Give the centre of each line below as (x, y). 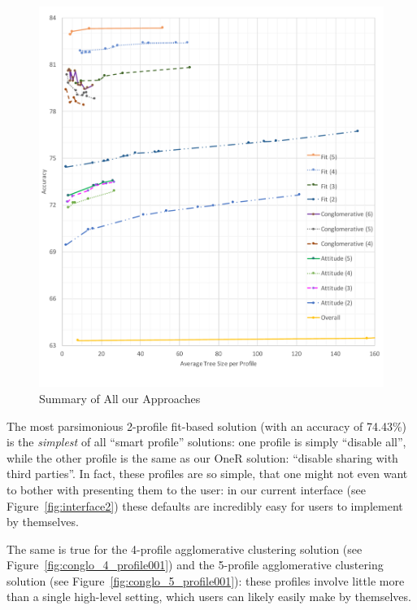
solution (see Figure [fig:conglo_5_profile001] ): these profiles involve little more (206, 580)
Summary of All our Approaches (120, 398)
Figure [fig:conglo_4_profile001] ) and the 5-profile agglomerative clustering (195, 565)
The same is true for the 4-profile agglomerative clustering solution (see (185, 549)
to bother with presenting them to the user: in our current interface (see (186, 489)
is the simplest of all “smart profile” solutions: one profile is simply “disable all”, (206, 442)
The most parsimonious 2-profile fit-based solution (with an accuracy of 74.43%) (207, 426)
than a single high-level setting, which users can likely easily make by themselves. (209, 597)
